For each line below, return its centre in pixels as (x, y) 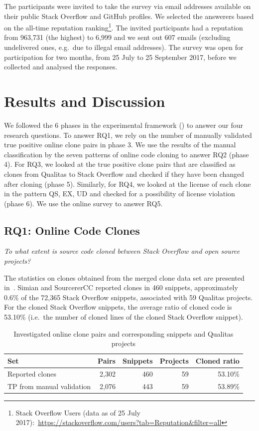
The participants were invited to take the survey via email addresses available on (128, 6)
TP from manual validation (49, 386)
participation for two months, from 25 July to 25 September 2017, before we (120, 57)
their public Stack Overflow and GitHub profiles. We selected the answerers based (129, 16)
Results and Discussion (85, 101)
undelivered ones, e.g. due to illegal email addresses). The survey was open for (124, 47)
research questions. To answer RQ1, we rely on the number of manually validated (128, 135)
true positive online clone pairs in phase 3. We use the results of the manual (120, 145)
